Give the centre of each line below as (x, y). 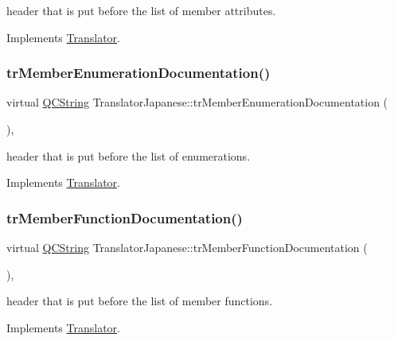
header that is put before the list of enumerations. (129, 155)
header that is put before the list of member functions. (140, 301)
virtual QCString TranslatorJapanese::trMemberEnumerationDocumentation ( (197, 102)
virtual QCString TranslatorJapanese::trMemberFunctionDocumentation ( (187, 247)
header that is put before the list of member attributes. (141, 10)
